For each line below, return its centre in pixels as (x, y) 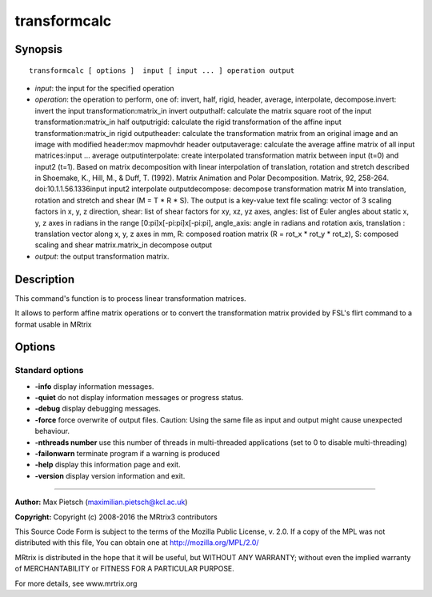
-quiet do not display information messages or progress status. (139, 398)
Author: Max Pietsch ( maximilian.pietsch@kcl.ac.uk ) (101, 502)
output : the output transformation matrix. (102, 256)
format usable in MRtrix (53, 324)
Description (45, 279)
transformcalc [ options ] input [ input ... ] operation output (162, 70)
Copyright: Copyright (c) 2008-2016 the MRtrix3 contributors (116, 517)
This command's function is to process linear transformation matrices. (131, 298)
